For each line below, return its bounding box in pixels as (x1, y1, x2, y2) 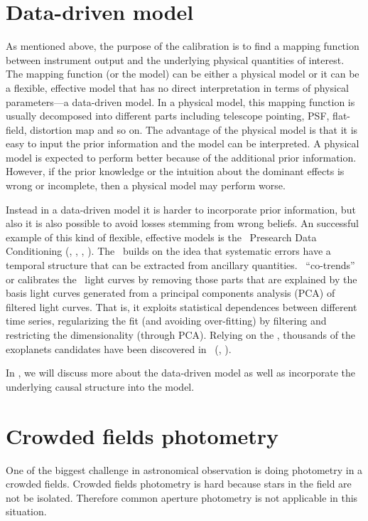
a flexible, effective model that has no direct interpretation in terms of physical (6, 80, 349, 95)
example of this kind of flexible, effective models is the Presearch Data (6, 229, 317, 244)
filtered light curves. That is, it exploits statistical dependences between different (6, 299, 357, 314)
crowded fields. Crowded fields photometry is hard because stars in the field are (6, 476, 352, 491)
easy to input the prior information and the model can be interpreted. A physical (6, 136, 359, 151)
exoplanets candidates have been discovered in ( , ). (6, 341, 232, 356)
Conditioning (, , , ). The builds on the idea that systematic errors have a (6, 243, 331, 258)
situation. (6, 504, 47, 519)
